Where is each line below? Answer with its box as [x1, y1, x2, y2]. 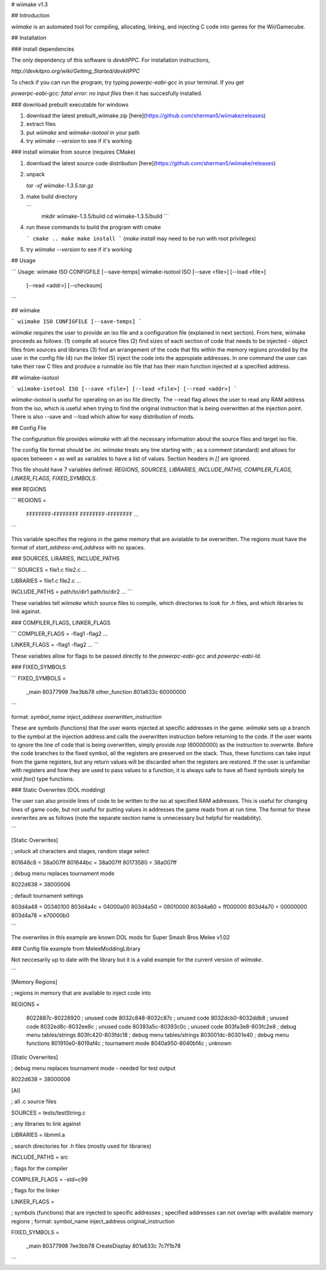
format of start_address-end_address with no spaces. [11, 543, 145, 551]
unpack [26, 171, 45, 178]
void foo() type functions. [11, 775, 75, 782]
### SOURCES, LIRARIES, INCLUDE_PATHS [11, 555, 120, 562]
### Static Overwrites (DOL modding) [11, 786, 106, 793]
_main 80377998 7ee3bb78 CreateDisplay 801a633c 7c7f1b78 [26, 1242, 181, 1249]
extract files [26, 120, 56, 128]
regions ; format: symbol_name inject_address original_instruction [11, 1217, 175, 1225]
